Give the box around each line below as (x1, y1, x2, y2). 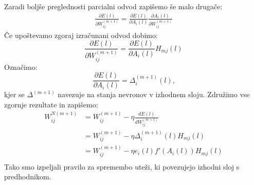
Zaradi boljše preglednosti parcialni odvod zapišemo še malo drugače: (4, 1, 223, 11)
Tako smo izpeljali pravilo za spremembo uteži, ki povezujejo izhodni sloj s (4, 161, 240, 172)
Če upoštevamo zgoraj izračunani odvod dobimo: (4, 29, 158, 40)
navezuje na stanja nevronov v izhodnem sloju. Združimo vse (58, 89, 250, 100)
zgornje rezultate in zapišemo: (4, 99, 98, 109)
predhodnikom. (4, 171, 51, 182)
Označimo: (4, 61, 38, 72)
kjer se (4, 89, 25, 100)
